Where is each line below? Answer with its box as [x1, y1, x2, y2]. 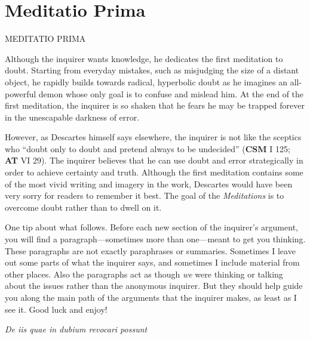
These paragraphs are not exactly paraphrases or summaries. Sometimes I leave [5, 244, 296, 257]
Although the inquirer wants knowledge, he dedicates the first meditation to [5, 52, 283, 64]
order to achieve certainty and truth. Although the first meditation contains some [5, 166, 303, 178]
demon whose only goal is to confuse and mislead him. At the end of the [38, 87, 304, 100]
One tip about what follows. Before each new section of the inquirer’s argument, [5, 221, 298, 233]
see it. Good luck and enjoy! [5, 303, 108, 315]
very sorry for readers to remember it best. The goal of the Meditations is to [5, 189, 284, 202]
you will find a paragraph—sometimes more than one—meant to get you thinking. [5, 233, 306, 245]
